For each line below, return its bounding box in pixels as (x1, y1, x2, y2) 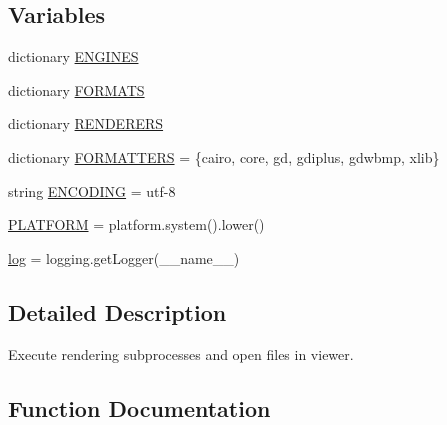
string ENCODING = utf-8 (8, 180, 176, 201)
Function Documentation (8, 392, 271, 423)
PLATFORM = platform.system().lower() (8, 214, 265, 235)
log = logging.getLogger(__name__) (8, 247, 240, 268)
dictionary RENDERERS (8, 113, 164, 134)
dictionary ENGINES (8, 46, 139, 67)
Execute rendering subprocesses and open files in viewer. (8, 343, 354, 364)
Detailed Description (8, 296, 227, 327)
